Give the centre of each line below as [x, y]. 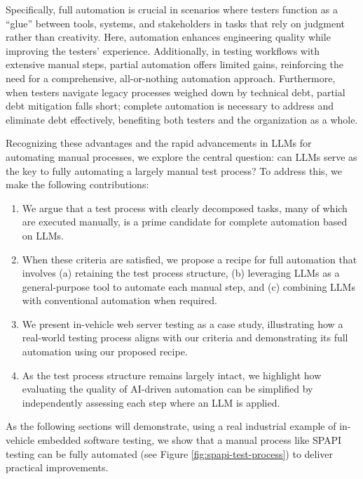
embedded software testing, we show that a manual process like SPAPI [190, 440]
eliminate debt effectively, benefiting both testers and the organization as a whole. [182, 119]
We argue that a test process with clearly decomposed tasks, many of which [185, 208]
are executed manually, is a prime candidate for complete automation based [185, 222]
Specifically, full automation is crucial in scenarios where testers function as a [172, 9]
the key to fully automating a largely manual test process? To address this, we [174, 170]
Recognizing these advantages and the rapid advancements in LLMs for [159, 143]
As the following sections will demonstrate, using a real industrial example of [171, 426]
